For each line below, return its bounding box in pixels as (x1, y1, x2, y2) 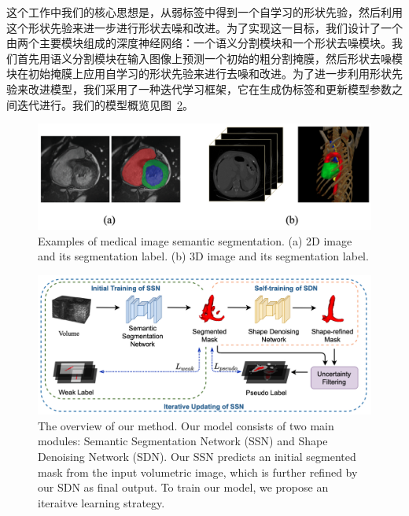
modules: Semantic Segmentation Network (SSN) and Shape (38, 433, 328, 449)
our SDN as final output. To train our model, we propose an (38, 479, 329, 496)
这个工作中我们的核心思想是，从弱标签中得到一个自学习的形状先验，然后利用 (6, 4, 403, 20)
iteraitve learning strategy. (38, 494, 165, 510)
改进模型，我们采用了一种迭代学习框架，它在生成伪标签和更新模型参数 (28, 80, 392, 97)
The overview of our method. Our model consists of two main (38, 417, 334, 433)
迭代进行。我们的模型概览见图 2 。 (17, 96, 193, 112)
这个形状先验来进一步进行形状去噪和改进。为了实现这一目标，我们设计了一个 (6, 19, 403, 35)
